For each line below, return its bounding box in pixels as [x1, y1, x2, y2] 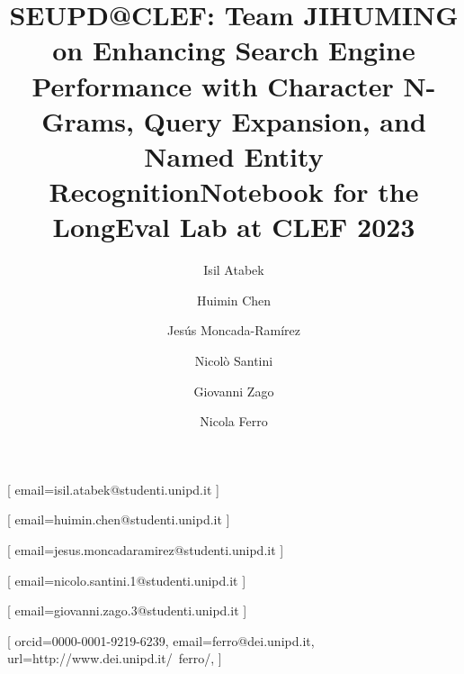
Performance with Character [31, 67, 394, 104]
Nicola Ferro [200, 412, 268, 431]
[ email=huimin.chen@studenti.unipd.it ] [7, 510, 230, 529]
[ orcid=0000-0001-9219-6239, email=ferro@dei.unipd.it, [7, 631, 315, 650]
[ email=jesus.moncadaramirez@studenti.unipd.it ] [7, 541, 284, 559]
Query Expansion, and [143, 102, 426, 139]
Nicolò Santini [194, 351, 273, 370]
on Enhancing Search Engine [52, 32, 415, 68]
